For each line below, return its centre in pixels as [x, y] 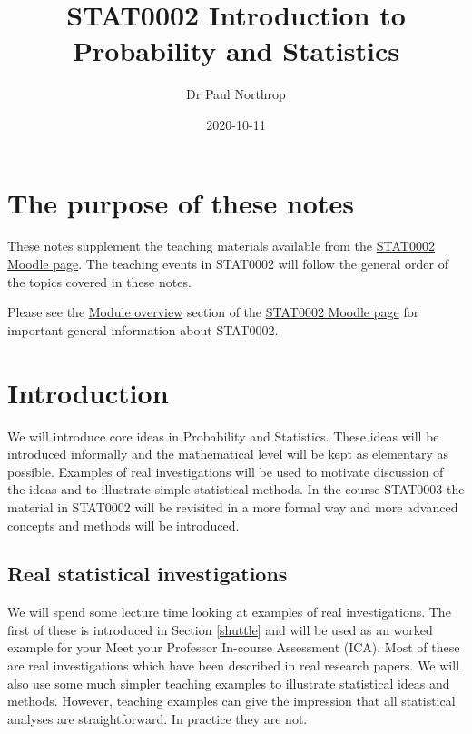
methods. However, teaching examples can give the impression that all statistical [231, 701]
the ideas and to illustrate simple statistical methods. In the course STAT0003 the [236, 489]
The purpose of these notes [181, 202]
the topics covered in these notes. [99, 281]
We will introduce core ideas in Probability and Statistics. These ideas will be [223, 436]
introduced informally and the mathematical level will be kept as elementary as [228, 454]
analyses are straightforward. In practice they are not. [157, 718]
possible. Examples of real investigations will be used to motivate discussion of [226, 471]
